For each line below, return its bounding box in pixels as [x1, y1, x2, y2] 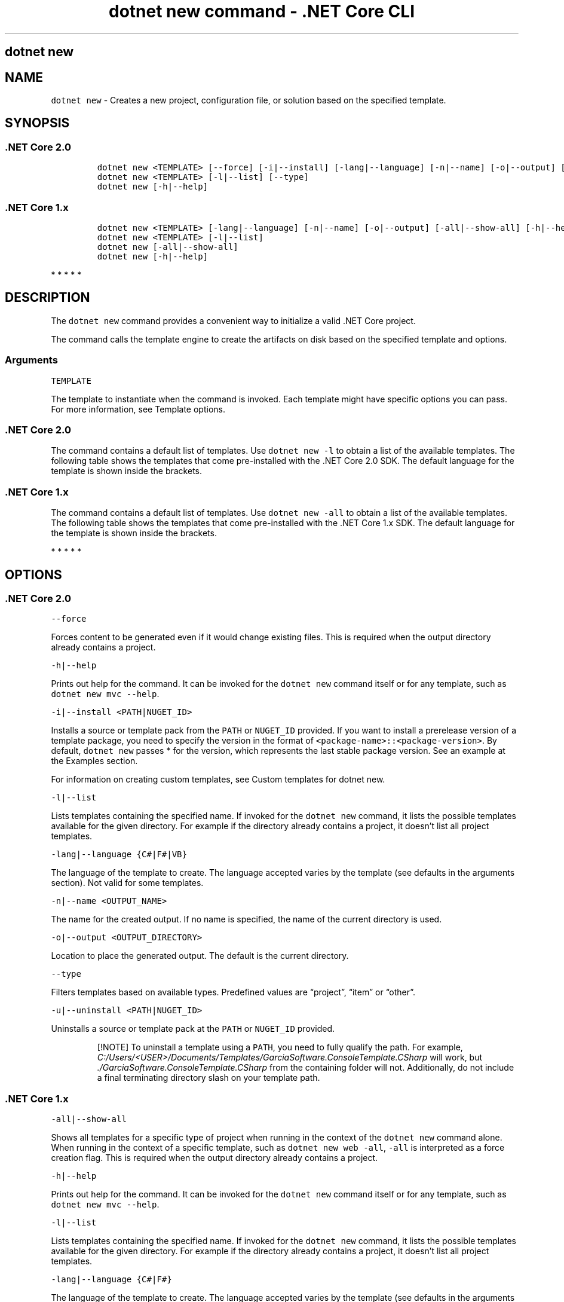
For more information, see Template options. [51, 404, 225, 414]
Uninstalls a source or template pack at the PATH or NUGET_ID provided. [51, 1023, 335, 1034]
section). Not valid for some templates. [51, 878, 204, 888]
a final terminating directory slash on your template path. [97, 1072, 320, 1083]
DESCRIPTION [5, 290, 90, 305]
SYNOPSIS [5, 115, 70, 131]
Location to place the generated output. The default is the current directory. [51, 950, 349, 961]
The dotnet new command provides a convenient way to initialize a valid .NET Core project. [51, 315, 416, 326]
